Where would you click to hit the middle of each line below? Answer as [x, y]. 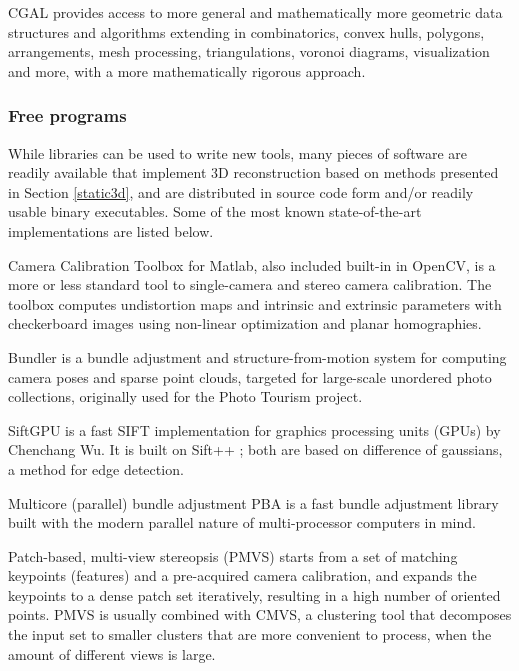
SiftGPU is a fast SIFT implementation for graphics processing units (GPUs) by [254, 429]
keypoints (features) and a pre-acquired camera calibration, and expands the [242, 575]
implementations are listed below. [111, 230]
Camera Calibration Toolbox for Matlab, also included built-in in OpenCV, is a [252, 264]
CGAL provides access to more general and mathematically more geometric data [255, 12]
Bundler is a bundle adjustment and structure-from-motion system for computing [257, 356]
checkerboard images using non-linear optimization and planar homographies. [245, 323]
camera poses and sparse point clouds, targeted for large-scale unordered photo [250, 376]
